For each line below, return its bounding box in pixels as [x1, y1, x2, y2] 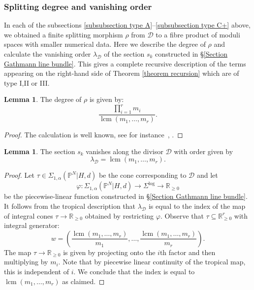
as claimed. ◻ [62, 276, 105, 286]
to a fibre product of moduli [156, 29, 240, 39]
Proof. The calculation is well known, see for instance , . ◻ [4, 129, 183, 140]
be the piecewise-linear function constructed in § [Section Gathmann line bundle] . [4, 191, 248, 201]
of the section [104, 49, 145, 59]
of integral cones [4, 210, 53, 221]
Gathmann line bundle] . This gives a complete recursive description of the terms [4, 58, 246, 68]
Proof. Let [4, 170, 34, 180]
